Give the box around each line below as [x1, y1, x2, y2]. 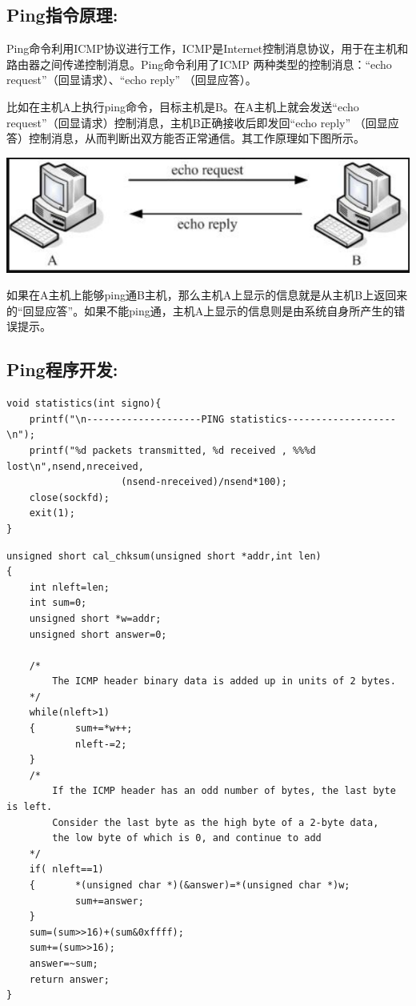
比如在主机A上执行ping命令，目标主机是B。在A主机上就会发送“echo [6, 98, 359, 114]
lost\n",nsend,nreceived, [6, 460, 144, 472]
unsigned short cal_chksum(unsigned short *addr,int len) [6, 550, 322, 562]
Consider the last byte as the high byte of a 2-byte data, [52, 816, 379, 828]
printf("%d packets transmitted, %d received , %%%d [29, 444, 316, 456]
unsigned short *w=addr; [29, 612, 162, 624]
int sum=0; [29, 597, 87, 609]
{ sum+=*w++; [29, 723, 133, 735]
